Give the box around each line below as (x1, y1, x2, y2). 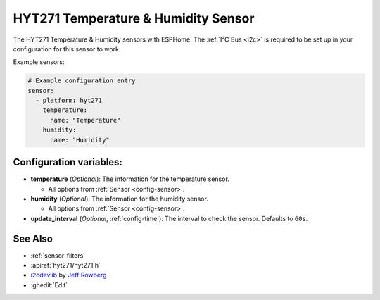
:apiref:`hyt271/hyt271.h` (30, 261, 101, 270)
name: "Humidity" (50, 136, 110, 144)
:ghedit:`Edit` (30, 280, 68, 289)
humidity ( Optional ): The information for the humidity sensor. (30, 194, 209, 203)
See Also (13, 232, 53, 244)
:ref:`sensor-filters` (30, 251, 86, 260)
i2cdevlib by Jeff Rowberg (30, 271, 107, 280)
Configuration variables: (13, 156, 123, 168)
